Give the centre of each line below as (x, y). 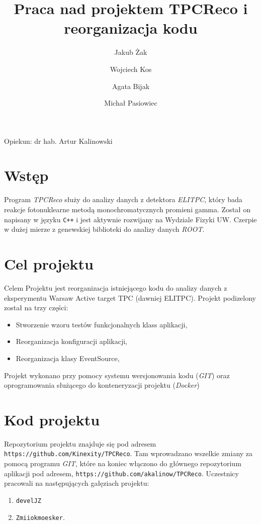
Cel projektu (49, 264)
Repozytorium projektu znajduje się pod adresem (80, 443)
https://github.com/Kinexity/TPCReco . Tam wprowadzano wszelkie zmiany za (128, 453)
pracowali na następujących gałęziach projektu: (77, 483)
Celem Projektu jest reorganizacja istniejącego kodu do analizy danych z (116, 287)
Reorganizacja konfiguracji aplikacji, (71, 341)
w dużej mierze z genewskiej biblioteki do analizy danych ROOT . (104, 229)
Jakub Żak (131, 52)
